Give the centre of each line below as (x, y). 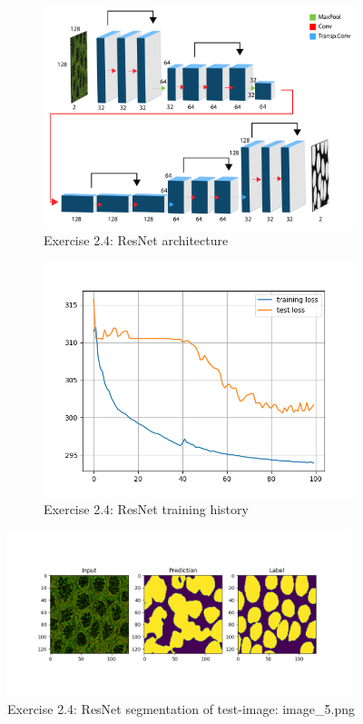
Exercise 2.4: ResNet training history (146, 509)
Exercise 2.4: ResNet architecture (136, 240)
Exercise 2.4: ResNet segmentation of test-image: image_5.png (181, 708)
